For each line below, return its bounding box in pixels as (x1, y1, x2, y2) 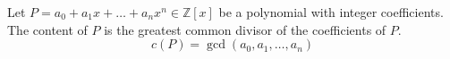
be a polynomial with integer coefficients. (218, 3, 444, 21)
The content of (7, 20, 88, 38)
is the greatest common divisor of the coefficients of (104, 20, 386, 38)
